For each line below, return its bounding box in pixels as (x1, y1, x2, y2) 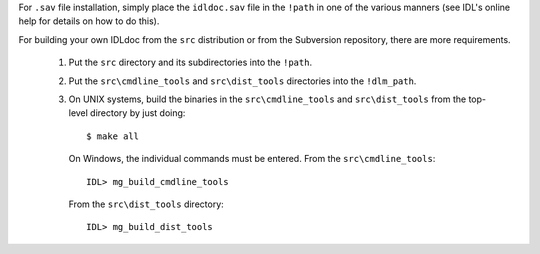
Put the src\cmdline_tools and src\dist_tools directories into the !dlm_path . (68, 75, 417, 87)
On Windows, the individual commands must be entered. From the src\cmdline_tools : (68, 153, 436, 165)
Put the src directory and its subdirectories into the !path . (68, 56, 313, 69)
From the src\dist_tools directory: (68, 198, 224, 210)
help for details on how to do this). (18, 15, 160, 27)
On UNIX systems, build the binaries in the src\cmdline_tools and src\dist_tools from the (68, 93, 467, 105)
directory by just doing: (90, 107, 186, 119)
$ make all (86, 130, 140, 142)
